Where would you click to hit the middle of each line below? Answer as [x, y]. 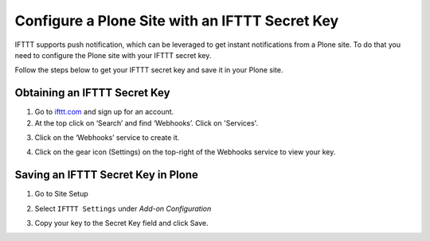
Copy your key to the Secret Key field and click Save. [121, 224]
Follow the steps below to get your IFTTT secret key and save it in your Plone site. [149, 70]
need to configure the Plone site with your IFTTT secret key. [113, 55]
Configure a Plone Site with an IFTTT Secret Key [177, 21]
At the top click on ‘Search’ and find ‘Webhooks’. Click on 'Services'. [147, 122]
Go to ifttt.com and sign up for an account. [104, 112]
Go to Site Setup [62, 194]
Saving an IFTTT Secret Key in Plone [107, 175]
